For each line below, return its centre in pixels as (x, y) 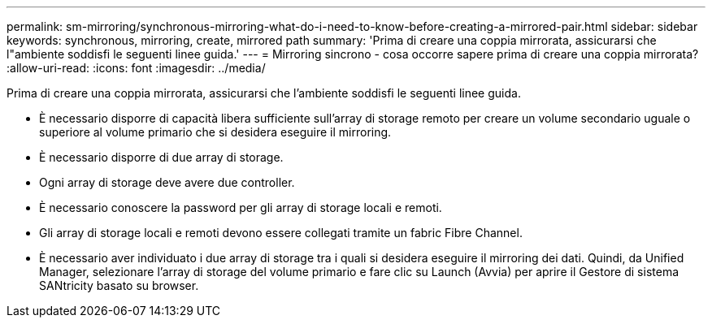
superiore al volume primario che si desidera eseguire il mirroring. (215, 132)
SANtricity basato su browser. (119, 285)
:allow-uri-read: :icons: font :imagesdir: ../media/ (136, 68)
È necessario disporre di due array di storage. (161, 157)
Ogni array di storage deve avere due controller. (167, 182)
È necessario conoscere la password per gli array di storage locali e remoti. (241, 207)
